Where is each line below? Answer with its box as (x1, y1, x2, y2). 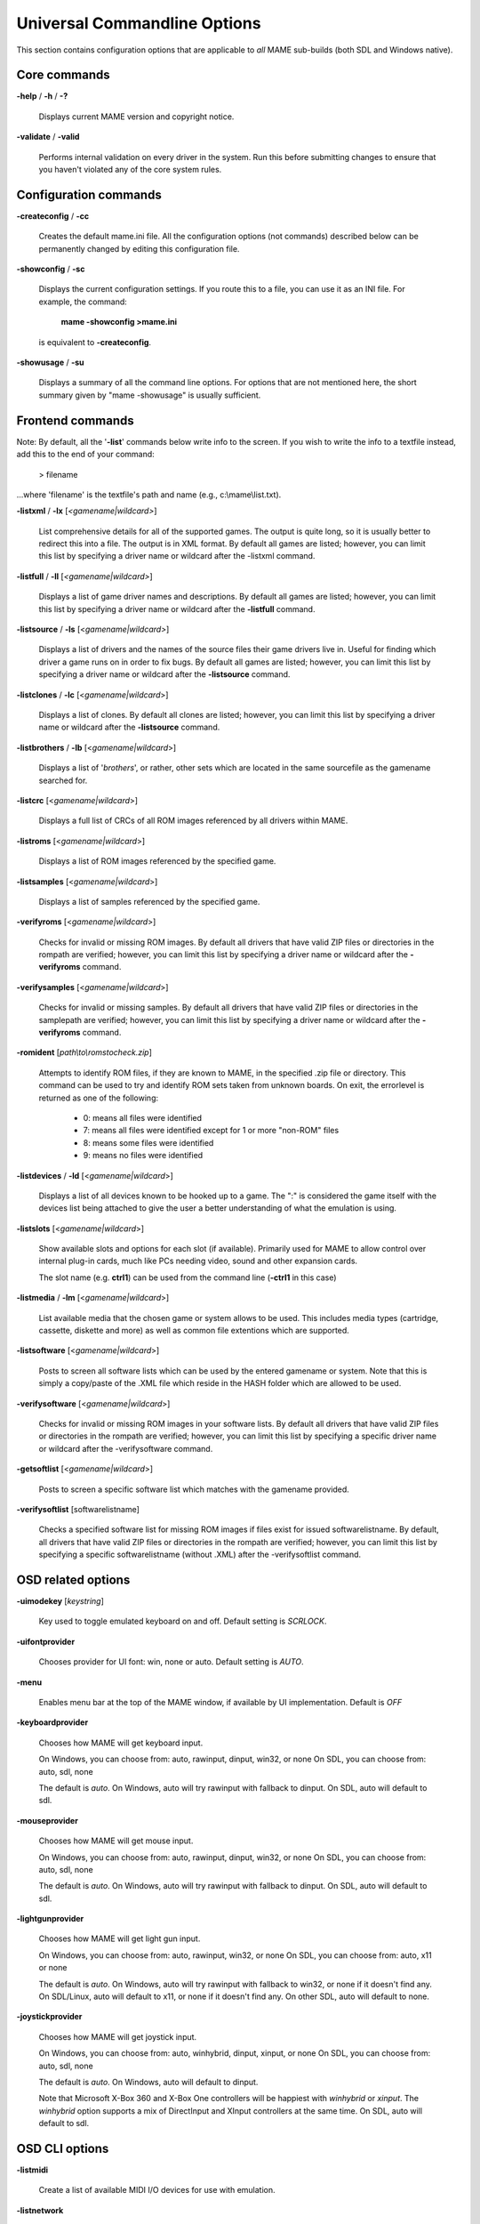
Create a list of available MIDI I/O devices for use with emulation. (38, 2185, 276, 2196)
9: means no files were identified (83, 1150, 204, 1161)
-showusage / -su (16, 357, 84, 368)
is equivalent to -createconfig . (38, 336, 151, 347)
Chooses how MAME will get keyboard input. (38, 1737, 204, 1748)
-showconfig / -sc (16, 263, 85, 275)
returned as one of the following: (38, 1092, 159, 1103)
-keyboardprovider (16, 1717, 89, 1728)
